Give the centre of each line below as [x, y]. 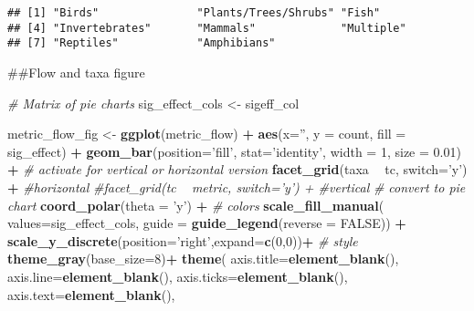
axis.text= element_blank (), [91, 294]
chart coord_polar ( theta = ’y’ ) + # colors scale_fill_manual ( [196, 205]
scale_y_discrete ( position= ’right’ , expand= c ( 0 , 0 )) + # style [183, 240]
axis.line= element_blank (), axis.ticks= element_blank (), [178, 276]
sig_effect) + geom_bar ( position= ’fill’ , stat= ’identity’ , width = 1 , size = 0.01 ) [234, 151]
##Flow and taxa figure [76, 72]
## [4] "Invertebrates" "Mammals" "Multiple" [207, 28]
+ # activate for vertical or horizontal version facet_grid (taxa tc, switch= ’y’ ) [237, 169]
